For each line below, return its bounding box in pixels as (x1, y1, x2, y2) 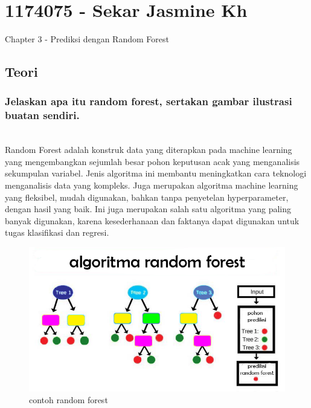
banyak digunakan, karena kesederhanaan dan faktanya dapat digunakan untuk (5, 214, 300, 227)
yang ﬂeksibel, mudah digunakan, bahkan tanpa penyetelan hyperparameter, (5, 190, 289, 203)
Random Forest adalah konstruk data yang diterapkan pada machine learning (5, 143, 292, 156)
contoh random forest (29, 393, 108, 406)
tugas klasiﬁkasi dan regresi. (5, 226, 109, 239)
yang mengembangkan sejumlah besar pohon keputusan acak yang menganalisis (5, 155, 300, 167)
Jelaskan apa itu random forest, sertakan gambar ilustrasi (5, 94, 292, 109)
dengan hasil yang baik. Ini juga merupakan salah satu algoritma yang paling (5, 202, 292, 215)
